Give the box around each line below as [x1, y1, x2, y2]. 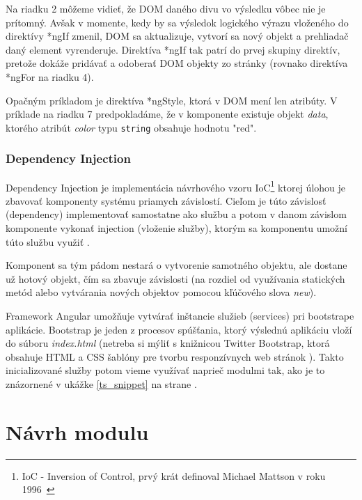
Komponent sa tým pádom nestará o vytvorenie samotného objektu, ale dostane [6, 258, 347, 272]
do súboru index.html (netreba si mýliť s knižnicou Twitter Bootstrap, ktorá [6, 336, 330, 350]
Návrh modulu [6, 417, 149, 446]
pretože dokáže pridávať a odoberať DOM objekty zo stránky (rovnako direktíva [6, 56, 348, 70]
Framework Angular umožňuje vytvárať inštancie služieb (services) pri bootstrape [6, 308, 354, 323]
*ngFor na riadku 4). [6, 69, 94, 84]
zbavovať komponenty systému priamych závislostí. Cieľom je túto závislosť [6, 193, 326, 208]
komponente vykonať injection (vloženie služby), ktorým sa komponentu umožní [6, 221, 347, 235]
